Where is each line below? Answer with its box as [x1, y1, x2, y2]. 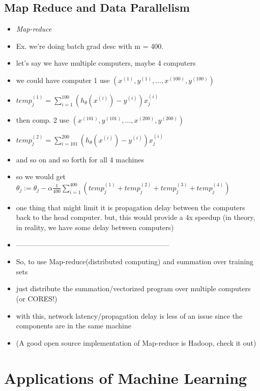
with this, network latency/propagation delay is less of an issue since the [16, 310, 243, 321]
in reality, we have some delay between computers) [16, 221, 174, 232]
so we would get [16, 171, 66, 182]
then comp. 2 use [16, 114, 70, 125]
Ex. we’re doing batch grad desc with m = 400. [16, 40, 164, 51]
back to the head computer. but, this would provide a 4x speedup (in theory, [16, 212, 255, 222]
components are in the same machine [16, 320, 131, 331]
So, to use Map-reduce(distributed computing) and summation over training [16, 256, 254, 267]
